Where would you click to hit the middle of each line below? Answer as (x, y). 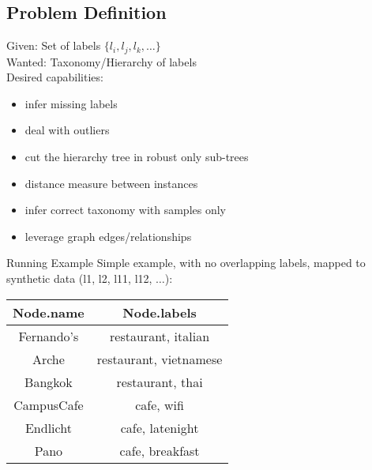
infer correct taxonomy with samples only (126, 210)
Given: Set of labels (54, 45)
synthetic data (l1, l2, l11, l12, (79, 278)
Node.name (49, 312)
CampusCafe (49, 404)
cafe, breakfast (160, 450)
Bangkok (49, 382)
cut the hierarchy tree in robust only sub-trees (137, 157)
